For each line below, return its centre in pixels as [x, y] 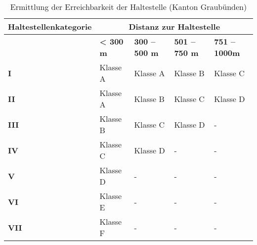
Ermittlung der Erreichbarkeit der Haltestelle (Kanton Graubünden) [128, 7]
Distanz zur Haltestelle [174, 26]
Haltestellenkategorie [50, 26]
